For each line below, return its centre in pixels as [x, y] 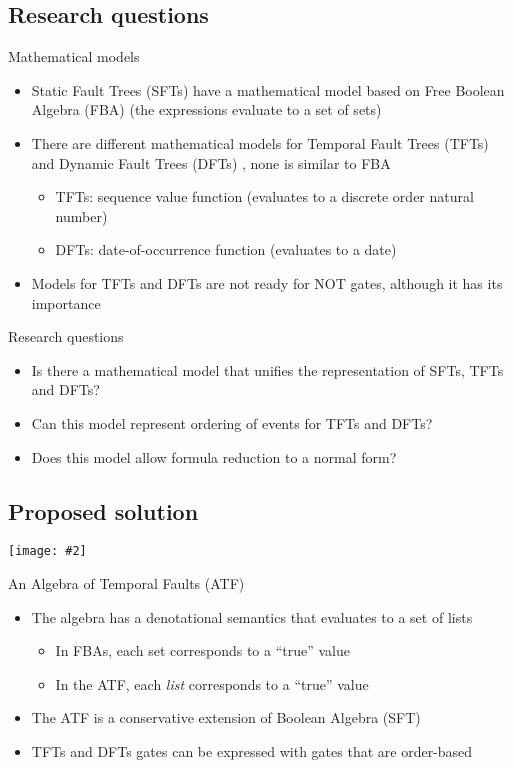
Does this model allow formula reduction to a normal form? [214, 456]
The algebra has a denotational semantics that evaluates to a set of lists [252, 616]
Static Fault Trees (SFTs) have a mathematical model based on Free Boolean [268, 89]
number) [81, 215]
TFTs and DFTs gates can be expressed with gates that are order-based [252, 750]
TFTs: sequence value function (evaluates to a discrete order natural [264, 196]
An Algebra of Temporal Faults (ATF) [126, 582]
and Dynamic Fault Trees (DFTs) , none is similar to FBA [211, 162]
